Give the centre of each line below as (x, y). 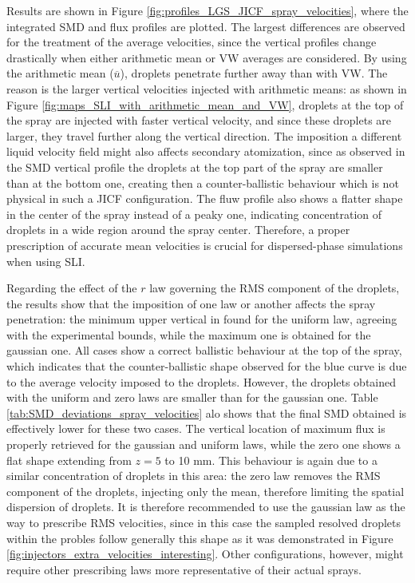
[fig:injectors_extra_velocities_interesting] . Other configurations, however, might (205, 554)
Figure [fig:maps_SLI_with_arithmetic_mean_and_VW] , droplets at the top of (205, 104)
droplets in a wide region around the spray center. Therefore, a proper (178, 230)
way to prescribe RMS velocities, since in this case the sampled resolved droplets (204, 522)
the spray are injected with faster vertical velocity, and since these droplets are (199, 120)
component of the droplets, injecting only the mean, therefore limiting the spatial (206, 491)
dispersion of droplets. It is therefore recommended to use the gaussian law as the (206, 507)
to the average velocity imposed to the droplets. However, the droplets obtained (202, 381)
